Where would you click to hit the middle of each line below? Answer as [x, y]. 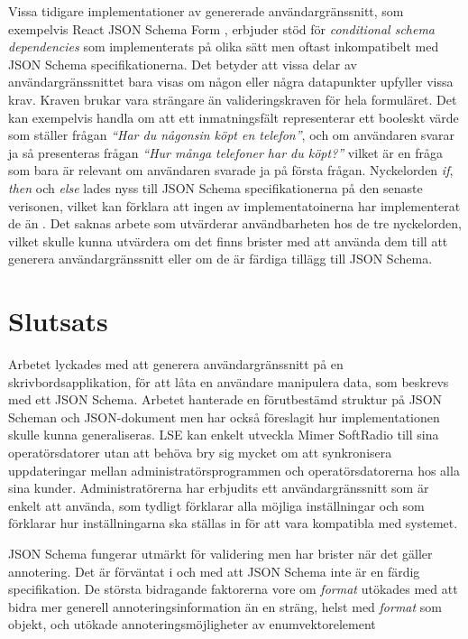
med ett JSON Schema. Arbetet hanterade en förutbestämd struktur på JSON [225, 399]
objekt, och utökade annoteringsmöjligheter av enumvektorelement [192, 624]
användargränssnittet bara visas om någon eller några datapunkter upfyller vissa [231, 82]
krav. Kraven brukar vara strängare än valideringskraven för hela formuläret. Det [233, 99]
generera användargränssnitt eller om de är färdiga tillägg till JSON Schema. [220, 259]
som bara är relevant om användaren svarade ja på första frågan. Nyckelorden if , [231, 170]
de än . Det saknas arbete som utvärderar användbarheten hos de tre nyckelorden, [235, 223]
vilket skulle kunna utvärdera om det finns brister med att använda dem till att [228, 241]
